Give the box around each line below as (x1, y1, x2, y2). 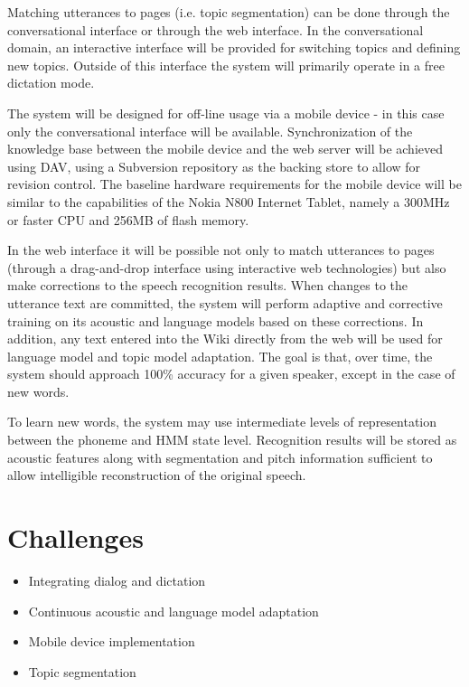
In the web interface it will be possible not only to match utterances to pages (7, 240, 435, 259)
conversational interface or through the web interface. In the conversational (7, 20, 424, 39)
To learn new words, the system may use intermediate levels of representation (7, 412, 437, 431)
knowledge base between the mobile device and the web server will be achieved (7, 139, 443, 158)
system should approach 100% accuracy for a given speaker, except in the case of (7, 364, 455, 383)
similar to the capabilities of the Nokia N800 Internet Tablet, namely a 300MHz (7, 192, 450, 211)
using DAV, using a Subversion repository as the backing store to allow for (7, 156, 421, 175)
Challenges (7, 519, 144, 556)
